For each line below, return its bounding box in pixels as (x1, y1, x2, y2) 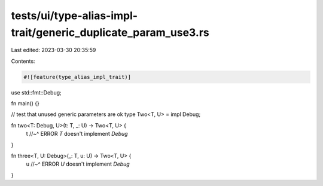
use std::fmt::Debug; (11, 89, 62, 96)
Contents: (11, 57, 35, 65)
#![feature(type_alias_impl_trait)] (23, 74, 132, 80)
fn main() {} (11, 100, 40, 107)
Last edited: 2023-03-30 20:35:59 (11, 47, 96, 54)
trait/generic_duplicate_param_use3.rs (11, 26, 209, 39)
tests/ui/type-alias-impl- (11, 9, 138, 22)
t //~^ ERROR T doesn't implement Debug (26, 130, 128, 138)
